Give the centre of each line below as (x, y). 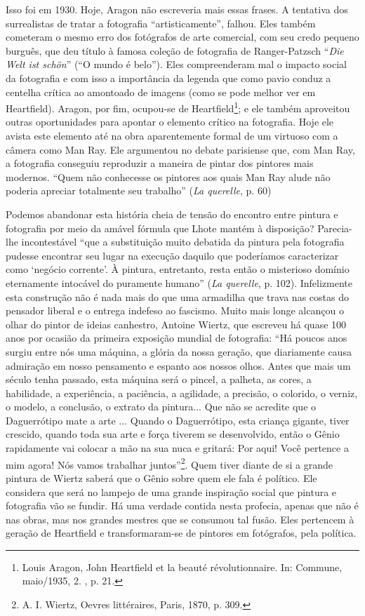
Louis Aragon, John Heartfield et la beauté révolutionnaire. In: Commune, (182, 567)
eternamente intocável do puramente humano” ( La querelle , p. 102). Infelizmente (179, 282)
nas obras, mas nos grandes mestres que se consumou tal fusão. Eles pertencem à (180, 519)
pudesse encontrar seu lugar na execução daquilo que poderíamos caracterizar (172, 255)
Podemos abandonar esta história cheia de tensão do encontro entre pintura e (172, 214)
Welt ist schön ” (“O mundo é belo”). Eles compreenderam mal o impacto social (177, 64)
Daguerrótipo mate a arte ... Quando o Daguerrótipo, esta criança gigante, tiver (178, 420)
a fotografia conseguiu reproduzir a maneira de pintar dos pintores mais (160, 163)
